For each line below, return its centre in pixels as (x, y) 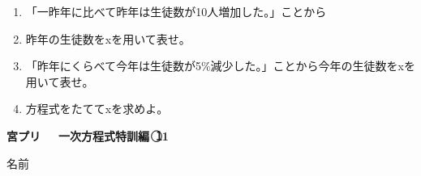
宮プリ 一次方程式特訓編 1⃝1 (88, 135)
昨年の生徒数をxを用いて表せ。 (108, 38)
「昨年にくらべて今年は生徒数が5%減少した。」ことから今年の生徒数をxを (221, 66)
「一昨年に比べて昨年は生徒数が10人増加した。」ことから (176, 11)
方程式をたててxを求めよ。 (97, 109)
